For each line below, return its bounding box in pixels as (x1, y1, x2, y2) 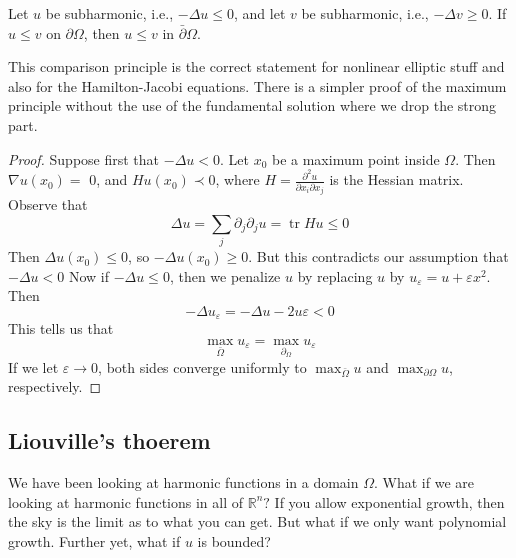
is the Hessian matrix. (329, 169, 464, 190)
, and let (233, 3, 286, 23)
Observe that (8, 194, 88, 215)
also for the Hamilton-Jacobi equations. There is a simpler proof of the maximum (8, 75, 507, 96)
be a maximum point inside (271, 148, 440, 169)
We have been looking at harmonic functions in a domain (8, 472, 359, 493)
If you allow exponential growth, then (274, 491, 505, 512)
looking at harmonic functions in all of (8, 491, 244, 512)
